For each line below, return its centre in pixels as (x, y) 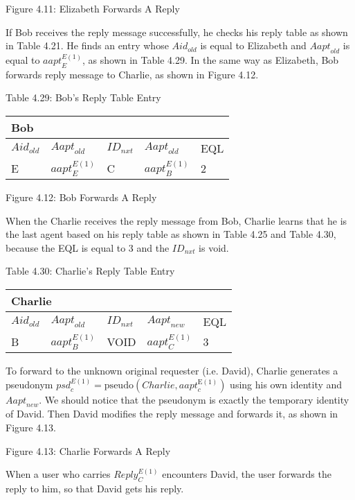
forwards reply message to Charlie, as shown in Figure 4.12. (132, 74)
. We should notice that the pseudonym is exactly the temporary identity (194, 399)
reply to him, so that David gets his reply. (95, 488)
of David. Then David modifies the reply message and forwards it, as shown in (172, 414)
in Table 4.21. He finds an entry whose (87, 45)
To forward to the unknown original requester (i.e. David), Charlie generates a (172, 370)
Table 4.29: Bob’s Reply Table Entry (83, 97)
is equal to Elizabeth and (253, 45)
